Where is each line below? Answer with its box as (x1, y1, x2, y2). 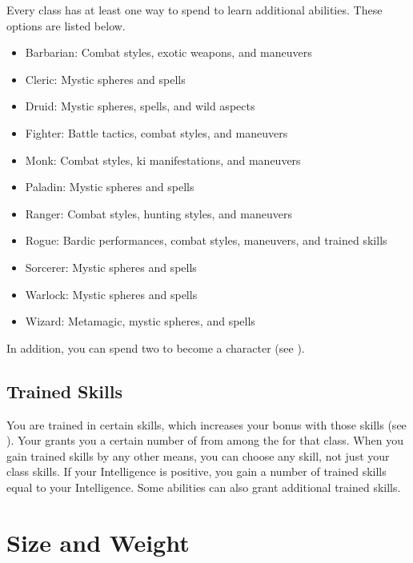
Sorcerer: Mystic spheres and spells (25, 258, 197, 275)
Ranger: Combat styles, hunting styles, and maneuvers (25, 205, 292, 222)
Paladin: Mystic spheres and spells (25, 178, 194, 195)
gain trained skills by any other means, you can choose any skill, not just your (6, 447, 390, 464)
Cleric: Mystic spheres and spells (25, 70, 186, 87)
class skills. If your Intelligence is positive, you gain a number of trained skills (6, 463, 387, 480)
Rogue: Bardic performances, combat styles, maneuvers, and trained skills (25, 232, 387, 249)
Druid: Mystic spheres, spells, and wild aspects (25, 98, 255, 114)
